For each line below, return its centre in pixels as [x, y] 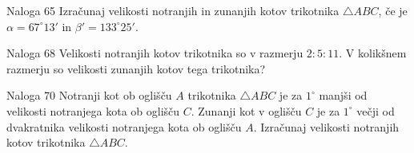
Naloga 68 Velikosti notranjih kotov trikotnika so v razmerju [155, 53]
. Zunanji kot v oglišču [246, 110]
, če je [393, 10]
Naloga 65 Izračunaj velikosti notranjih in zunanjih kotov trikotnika [173, 10]
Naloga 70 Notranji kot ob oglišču [89, 95]
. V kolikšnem [373, 53]
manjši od [343, 95]
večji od [376, 110]
